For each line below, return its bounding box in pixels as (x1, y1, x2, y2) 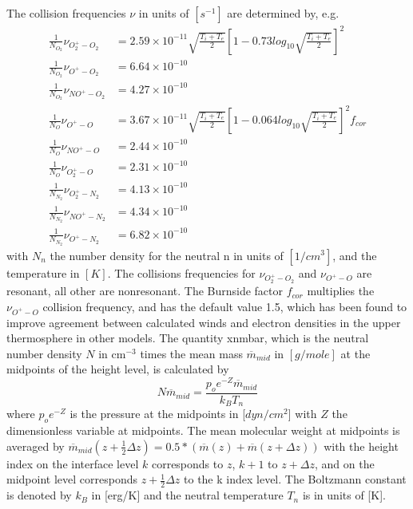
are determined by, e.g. (227, 5, 340, 21)
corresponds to (151, 455, 224, 472)
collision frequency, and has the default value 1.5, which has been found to (42, 298, 407, 314)
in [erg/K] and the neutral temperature (91, 487, 284, 503)
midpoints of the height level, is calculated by (6, 361, 229, 377)
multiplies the (307, 282, 375, 299)
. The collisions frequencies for (107, 264, 256, 281)
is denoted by (6, 487, 72, 503)
